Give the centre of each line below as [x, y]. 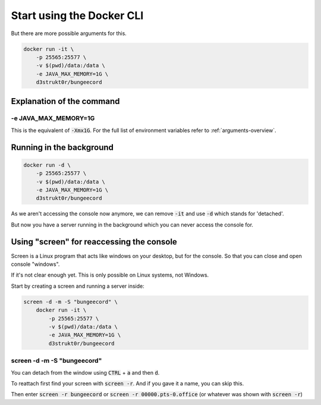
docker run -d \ [47, 165]
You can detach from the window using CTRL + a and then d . [85, 372]
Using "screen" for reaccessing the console [94, 242]
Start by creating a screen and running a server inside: [78, 286]
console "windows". [35, 264]
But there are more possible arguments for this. [69, 33]
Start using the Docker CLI [77, 15]
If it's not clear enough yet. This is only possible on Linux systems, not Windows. [110, 275]
